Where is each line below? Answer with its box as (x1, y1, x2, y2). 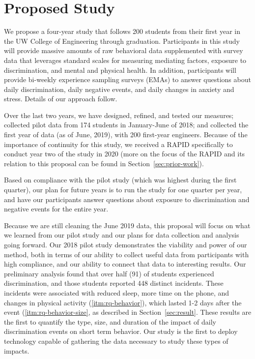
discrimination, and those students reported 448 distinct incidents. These (4, 278, 224, 288)
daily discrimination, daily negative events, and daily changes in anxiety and (4, 84, 234, 94)
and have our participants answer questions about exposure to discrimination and (4, 194, 250, 204)
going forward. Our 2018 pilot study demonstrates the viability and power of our (4, 239, 247, 249)
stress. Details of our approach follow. (4, 93, 117, 104)
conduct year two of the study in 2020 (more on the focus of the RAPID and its (4, 149, 245, 159)
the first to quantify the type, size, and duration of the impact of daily (4, 316, 216, 327)
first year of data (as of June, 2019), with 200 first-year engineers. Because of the (4, 129, 248, 140)
